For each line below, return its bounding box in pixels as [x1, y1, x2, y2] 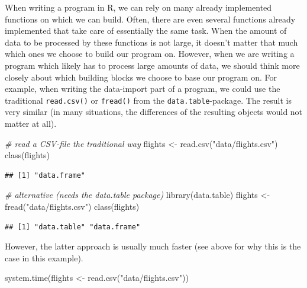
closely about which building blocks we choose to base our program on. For [5, 71, 277, 83]
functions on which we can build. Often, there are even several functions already [5, 12, 296, 25]
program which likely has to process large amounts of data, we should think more [5, 59, 300, 71]
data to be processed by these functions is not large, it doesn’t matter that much [5, 36, 298, 48]
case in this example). [5, 251, 83, 264]
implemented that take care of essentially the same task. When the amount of [5, 24, 287, 37]
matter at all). [5, 117, 57, 129]
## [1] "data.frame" [5, 171, 86, 180]
